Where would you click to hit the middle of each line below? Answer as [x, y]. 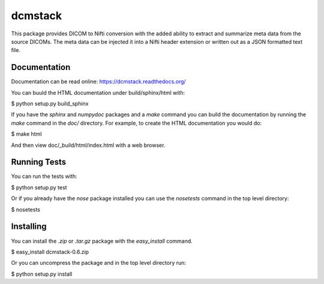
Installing [29, 227]
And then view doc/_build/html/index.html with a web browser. [88, 145]
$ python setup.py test [39, 187]
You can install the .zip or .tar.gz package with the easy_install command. [102, 241]
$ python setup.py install [42, 274]
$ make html [26, 134]
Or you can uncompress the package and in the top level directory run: [98, 263]
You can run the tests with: [44, 176]
